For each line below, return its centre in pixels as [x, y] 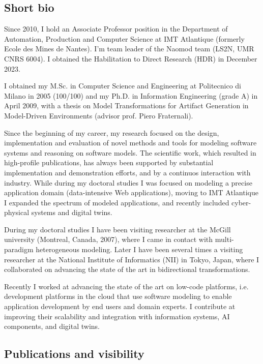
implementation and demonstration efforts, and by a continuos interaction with [127, 172]
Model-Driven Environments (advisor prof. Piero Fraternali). [99, 115]
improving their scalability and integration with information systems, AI [117, 316]
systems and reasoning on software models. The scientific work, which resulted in [130, 152]
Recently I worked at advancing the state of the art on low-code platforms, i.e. [126, 286]
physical [17, 212]
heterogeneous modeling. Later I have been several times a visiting [139, 249]
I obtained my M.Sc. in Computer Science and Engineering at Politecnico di [123, 86]
